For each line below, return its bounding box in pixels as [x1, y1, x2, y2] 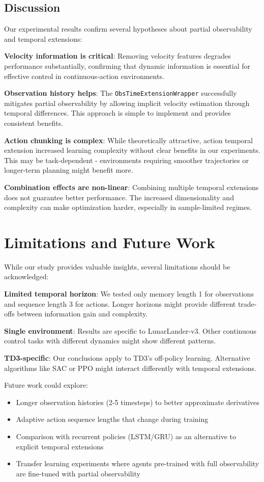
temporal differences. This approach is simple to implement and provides [4, 108, 231, 118]
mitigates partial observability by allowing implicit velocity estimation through [4, 97, 250, 108]
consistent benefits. [4, 118, 64, 128]
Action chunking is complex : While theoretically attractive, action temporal [4, 135, 253, 145]
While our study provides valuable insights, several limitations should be [4, 261, 230, 272]
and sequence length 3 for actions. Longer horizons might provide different [4, 298, 236, 309]
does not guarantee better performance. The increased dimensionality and [4, 192, 234, 202]
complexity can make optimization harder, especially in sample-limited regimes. [4, 202, 252, 212]
